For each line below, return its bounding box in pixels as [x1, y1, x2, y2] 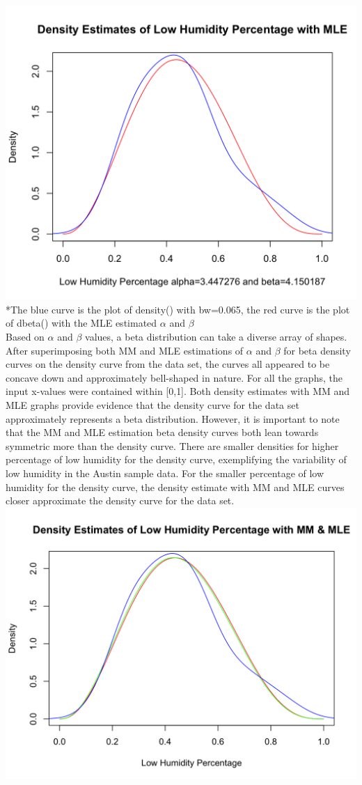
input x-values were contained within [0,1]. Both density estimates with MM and [6, 384, 350, 398]
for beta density [283, 343, 351, 357]
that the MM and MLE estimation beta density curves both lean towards [6, 425, 319, 440]
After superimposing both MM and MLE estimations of [6, 343, 244, 357]
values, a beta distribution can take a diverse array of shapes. [85, 329, 347, 344]
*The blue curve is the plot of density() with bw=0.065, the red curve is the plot [6, 302, 350, 316]
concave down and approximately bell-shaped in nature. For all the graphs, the [6, 370, 343, 384]
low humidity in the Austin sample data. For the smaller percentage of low [6, 466, 324, 481]
